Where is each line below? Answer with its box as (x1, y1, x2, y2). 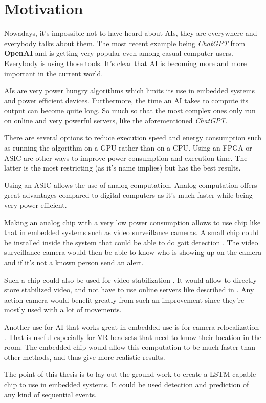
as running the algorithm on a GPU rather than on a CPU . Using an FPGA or (4, 142, 252, 153)
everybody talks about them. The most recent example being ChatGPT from (4, 37, 246, 48)
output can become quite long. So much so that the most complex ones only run (4, 105, 256, 116)
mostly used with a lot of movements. (4, 304, 122, 315)
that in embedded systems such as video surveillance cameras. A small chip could (4, 227, 259, 238)
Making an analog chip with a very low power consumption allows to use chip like (4, 217, 261, 227)
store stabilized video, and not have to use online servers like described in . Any (4, 284, 254, 295)
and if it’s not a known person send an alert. (4, 257, 144, 267)
